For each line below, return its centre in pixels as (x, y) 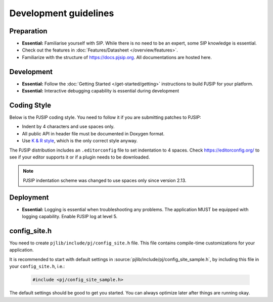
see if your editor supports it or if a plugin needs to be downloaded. (80, 157)
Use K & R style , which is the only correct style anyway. (80, 141)
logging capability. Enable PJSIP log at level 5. (70, 217)
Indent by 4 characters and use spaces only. (68, 127)
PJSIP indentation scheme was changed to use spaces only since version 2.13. (105, 180)
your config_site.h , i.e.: (37, 266)
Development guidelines (62, 13)
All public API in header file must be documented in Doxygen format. (93, 133)
